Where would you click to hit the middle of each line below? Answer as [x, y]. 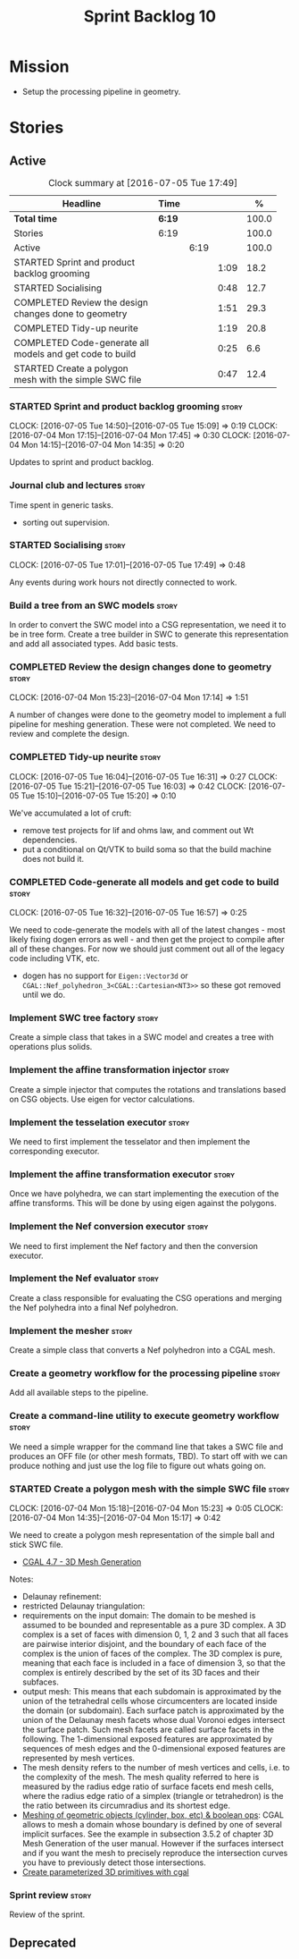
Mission [39, 67]
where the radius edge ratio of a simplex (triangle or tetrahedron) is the [153, 1795]
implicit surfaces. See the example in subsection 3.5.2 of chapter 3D [148, 1834]
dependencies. [50, 840]
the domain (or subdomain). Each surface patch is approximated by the [153, 1710]
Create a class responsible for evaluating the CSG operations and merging [146, 1297]
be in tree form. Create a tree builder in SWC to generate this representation [149, 634]
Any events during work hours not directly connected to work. [123, 582]
